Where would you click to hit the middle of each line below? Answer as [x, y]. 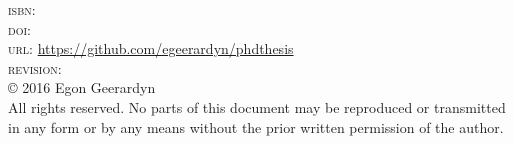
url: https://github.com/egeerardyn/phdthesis [151, 48]
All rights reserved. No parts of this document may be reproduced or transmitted [257, 106]
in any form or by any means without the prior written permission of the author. [256, 126]
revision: [35, 67]
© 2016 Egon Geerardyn [82, 87]
